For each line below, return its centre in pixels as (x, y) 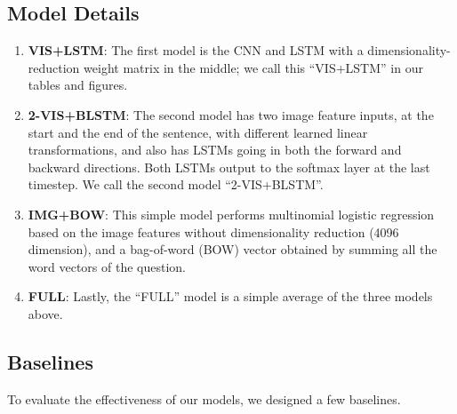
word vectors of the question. (107, 266)
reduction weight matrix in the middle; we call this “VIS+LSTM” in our (225, 67)
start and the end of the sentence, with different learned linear (198, 132)
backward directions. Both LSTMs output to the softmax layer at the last (229, 167)
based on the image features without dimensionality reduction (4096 (213, 231)
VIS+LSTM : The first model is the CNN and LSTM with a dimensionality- (239, 50)
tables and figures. (78, 85)
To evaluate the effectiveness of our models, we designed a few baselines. (204, 398)
